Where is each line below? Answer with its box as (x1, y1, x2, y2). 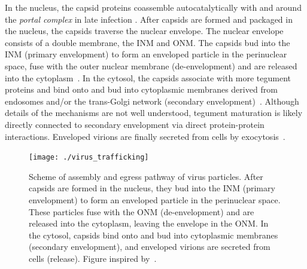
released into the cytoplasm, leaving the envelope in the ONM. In (29, 217, 269, 230)
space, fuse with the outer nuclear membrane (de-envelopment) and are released (5, 59, 297, 72)
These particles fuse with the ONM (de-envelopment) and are (29, 205, 254, 218)
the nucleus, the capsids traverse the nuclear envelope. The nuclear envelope (5, 25, 284, 37)
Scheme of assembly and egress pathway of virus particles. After (29, 170, 263, 182)
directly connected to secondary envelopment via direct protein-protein (5, 118, 265, 130)
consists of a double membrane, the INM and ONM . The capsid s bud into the (5, 36, 290, 48)
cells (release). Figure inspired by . (29, 252, 157, 264)
